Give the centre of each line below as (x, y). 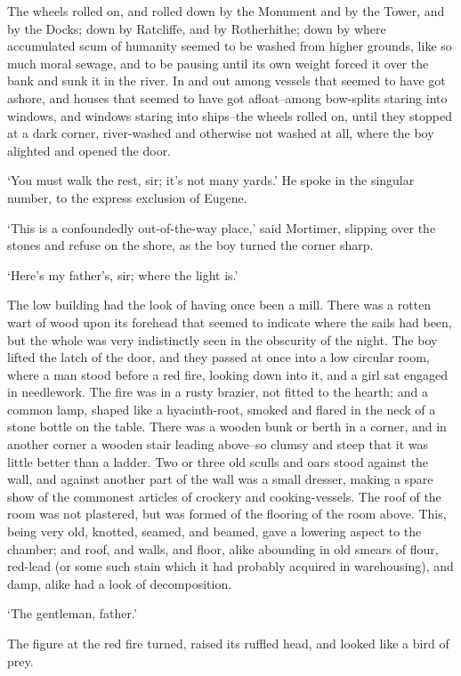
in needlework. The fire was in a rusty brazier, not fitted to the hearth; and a (218, 392)
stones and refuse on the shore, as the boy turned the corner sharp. (190, 245)
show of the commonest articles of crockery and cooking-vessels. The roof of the (224, 496)
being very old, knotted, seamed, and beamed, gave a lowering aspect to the (214, 531)
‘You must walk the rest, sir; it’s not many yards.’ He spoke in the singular (211, 180)
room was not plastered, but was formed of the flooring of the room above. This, (227, 514)
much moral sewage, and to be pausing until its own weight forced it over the (218, 63)
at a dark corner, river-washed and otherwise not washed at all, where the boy (221, 133)
